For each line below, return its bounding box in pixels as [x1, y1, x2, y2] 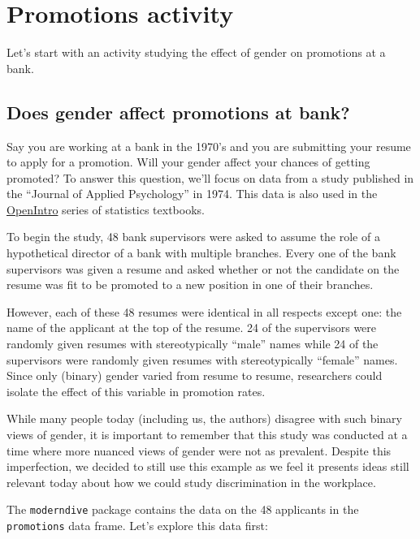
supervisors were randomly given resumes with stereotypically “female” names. [6, 351, 398, 368]
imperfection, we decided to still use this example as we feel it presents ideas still [6, 458, 409, 475]
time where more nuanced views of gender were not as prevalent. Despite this [6, 442, 392, 459]
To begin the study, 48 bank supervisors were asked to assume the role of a [6, 228, 380, 245]
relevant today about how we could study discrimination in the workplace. [6, 473, 376, 490]
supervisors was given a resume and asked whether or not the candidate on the [6, 260, 400, 277]
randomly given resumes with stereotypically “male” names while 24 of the [6, 335, 379, 352]
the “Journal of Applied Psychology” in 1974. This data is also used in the [6, 185, 378, 202]
